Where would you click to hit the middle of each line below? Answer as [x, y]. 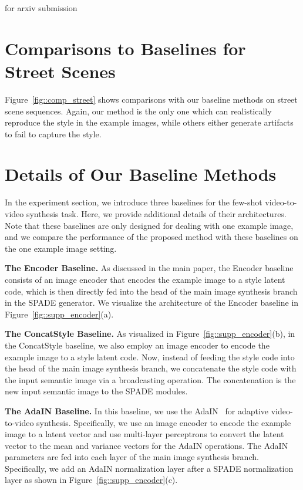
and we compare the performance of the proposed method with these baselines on [151, 237]
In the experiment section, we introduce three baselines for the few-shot [134, 202]
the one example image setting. [61, 248]
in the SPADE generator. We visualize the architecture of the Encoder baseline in [152, 303]
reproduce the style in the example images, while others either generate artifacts [149, 122]
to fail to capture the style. [53, 134]
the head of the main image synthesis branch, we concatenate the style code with [151, 368]
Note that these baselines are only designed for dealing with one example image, [149, 225]
